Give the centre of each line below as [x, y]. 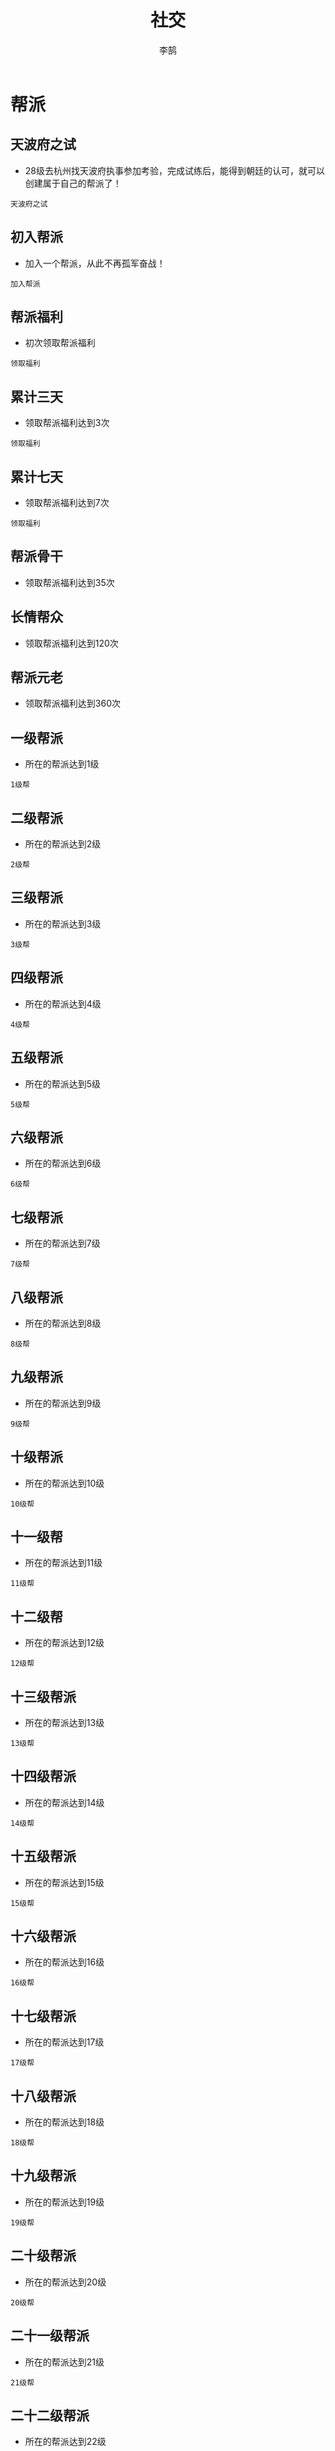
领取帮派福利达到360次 [72, 703]
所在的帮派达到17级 [64, 2042]
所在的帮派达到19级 [64, 2202]
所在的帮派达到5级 [63, 1083]
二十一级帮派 [50, 2336]
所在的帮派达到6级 [63, 1163]
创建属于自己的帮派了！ [73, 183]
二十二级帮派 [50, 2415]
